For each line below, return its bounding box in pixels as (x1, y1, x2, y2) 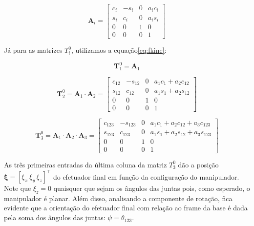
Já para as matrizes (4, 45, 63, 55)
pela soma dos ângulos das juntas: (4, 212, 106, 223)
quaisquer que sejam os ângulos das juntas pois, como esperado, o (53, 183, 250, 193)
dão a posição (178, 159, 219, 169)
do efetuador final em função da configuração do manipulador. (53, 171, 239, 182)
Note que (4, 183, 31, 193)
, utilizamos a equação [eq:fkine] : (71, 45, 167, 55)
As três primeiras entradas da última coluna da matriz (4, 159, 167, 169)
